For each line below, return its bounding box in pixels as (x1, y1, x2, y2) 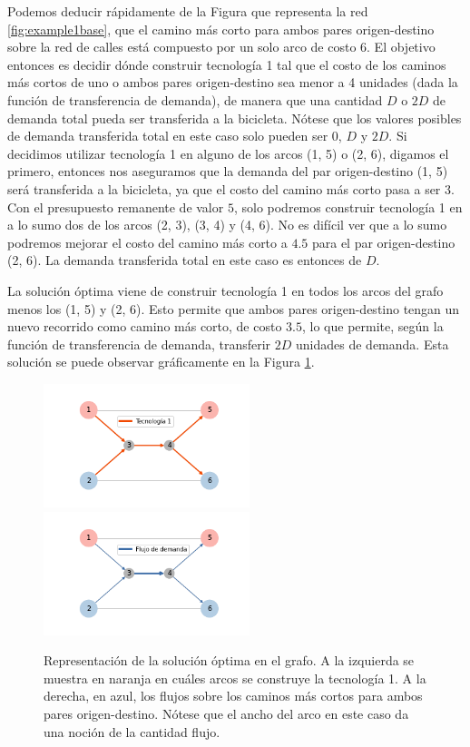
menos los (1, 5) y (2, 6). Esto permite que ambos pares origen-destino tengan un (7, 299, 460, 318)
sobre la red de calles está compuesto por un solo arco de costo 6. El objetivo (7, 37, 436, 56)
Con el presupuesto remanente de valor (7, 197, 224, 216)
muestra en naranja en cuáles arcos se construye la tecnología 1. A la (44, 668, 426, 687)
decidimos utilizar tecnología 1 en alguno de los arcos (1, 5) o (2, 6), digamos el (7, 143, 449, 162)
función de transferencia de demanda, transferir (7, 334, 271, 353)
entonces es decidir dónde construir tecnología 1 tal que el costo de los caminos (7, 54, 446, 74)
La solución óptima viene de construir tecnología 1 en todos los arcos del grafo (7, 280, 444, 300)
